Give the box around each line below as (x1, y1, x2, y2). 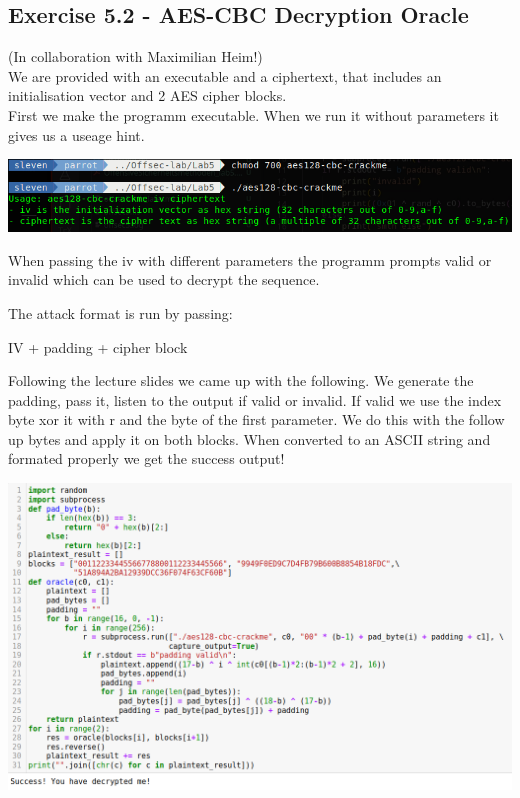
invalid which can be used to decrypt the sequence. (8, 269, 320, 290)
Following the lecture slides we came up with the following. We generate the (8, 370, 474, 391)
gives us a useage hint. (8, 124, 145, 145)
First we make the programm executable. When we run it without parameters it (8, 104, 499, 125)
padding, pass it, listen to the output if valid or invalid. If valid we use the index (8, 389, 502, 410)
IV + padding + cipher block (8, 336, 188, 357)
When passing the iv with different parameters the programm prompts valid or (8, 249, 492, 270)
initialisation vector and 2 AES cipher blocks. (8, 85, 287, 106)
